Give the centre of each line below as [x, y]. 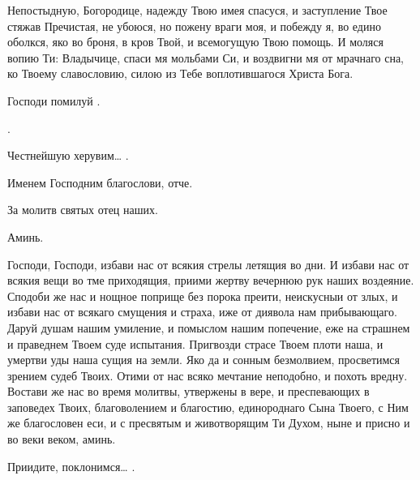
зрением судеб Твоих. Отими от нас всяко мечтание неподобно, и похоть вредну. [208, 375]
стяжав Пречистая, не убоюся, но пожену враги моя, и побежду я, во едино [194, 26]
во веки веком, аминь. [62, 439]
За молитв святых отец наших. [83, 210]
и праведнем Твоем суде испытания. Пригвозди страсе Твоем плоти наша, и [195, 343]
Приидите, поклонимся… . [71, 466]
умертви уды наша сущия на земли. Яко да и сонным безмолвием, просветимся [204, 360]
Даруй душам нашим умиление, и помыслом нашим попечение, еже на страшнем [209, 327]
